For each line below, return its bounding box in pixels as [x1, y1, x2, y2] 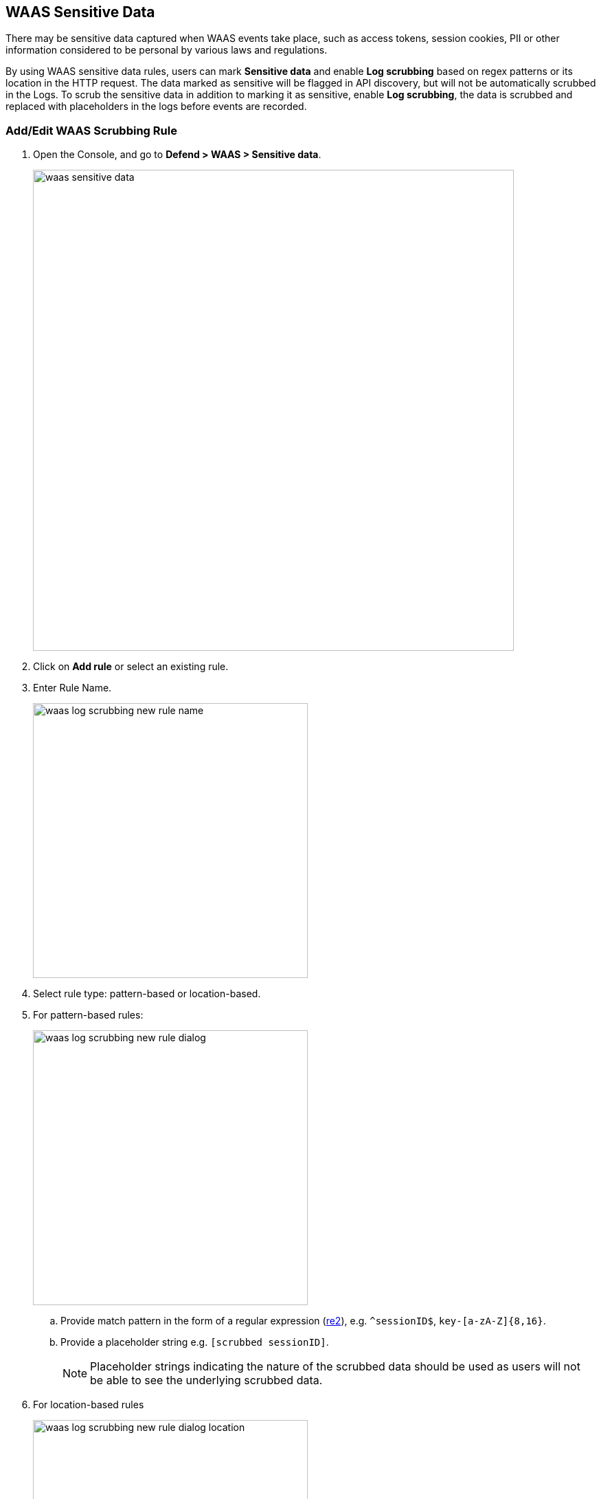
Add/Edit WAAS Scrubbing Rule [5, 123, 177, 137]
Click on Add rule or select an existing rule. [33, 660, 229, 673]
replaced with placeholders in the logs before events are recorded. [5, 100, 307, 113]
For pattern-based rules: [33, 1009, 144, 1021]
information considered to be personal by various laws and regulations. [5, 44, 328, 56]
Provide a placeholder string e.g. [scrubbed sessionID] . [60, 1336, 329, 1348]
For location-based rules [33, 1399, 144, 1411]
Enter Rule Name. [33, 682, 112, 694]
